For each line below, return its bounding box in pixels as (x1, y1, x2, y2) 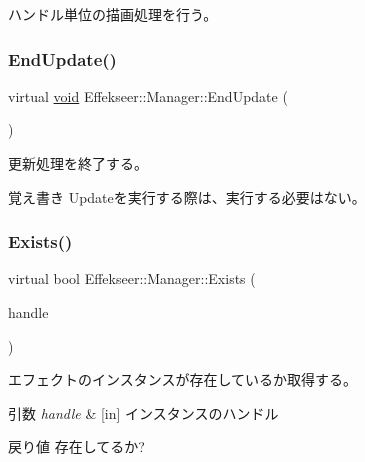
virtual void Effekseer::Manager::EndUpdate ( (8, 85, 288, 106)
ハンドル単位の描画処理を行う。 (8, 4, 218, 24)
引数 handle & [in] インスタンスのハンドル (8, 402, 279, 423)
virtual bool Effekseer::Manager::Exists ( (8, 268, 256, 289)
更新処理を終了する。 (8, 153, 148, 173)
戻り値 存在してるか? (8, 436, 145, 457)
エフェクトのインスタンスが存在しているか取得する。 (8, 369, 358, 390)
